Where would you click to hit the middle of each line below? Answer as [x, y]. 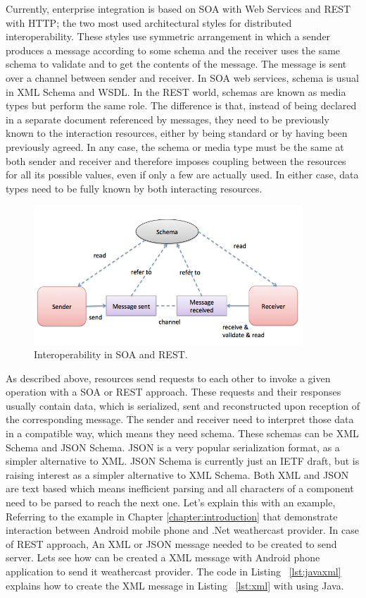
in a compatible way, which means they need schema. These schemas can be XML [182, 433]
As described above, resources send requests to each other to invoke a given [168, 378]
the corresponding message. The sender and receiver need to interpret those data [180, 419]
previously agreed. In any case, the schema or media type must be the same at [175, 146]
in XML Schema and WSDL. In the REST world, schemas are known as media [176, 91]
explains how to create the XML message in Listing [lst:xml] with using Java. [175, 585]
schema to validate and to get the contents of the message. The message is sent [176, 64]
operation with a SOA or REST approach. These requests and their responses [173, 392]
